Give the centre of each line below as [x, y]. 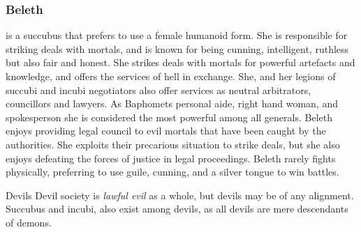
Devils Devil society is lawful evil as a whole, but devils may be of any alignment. [180, 195]
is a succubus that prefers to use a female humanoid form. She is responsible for [177, 35]
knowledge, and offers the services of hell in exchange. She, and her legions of [171, 76]
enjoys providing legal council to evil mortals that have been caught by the [166, 131]
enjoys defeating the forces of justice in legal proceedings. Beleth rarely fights [171, 158]
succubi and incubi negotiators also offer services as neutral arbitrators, [159, 90]
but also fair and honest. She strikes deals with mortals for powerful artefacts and [180, 62]
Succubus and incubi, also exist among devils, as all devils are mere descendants [177, 209]
